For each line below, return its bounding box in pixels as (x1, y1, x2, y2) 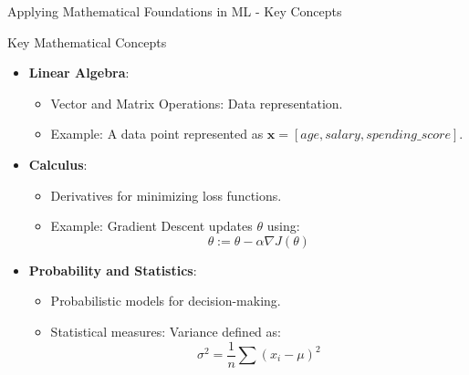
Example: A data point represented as (50, 124, 264, 143)
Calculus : (28, 154, 88, 173)
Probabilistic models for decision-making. (50, 291, 281, 310)
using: (266, 216, 300, 235)
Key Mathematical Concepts (7, 32, 167, 51)
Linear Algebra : (28, 63, 130, 82)
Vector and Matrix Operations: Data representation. (50, 93, 343, 112)
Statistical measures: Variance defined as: (50, 321, 281, 340)
